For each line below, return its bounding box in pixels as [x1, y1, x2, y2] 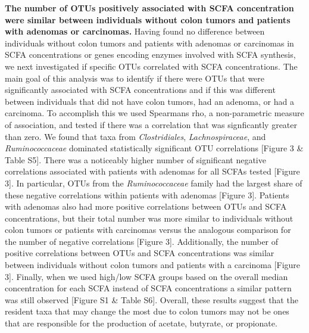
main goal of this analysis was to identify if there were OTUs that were [5, 71, 265, 84]
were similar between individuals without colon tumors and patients [5, 13, 291, 26]
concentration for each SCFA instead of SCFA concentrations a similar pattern [5, 282, 292, 294]
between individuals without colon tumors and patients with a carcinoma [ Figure [5, 259, 301, 271]
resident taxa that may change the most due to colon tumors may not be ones [5, 305, 289, 318]
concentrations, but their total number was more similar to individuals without [5, 211, 294, 224]
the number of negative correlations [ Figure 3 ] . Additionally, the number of [5, 235, 279, 247]
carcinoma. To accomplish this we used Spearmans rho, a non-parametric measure [5, 107, 304, 119]
